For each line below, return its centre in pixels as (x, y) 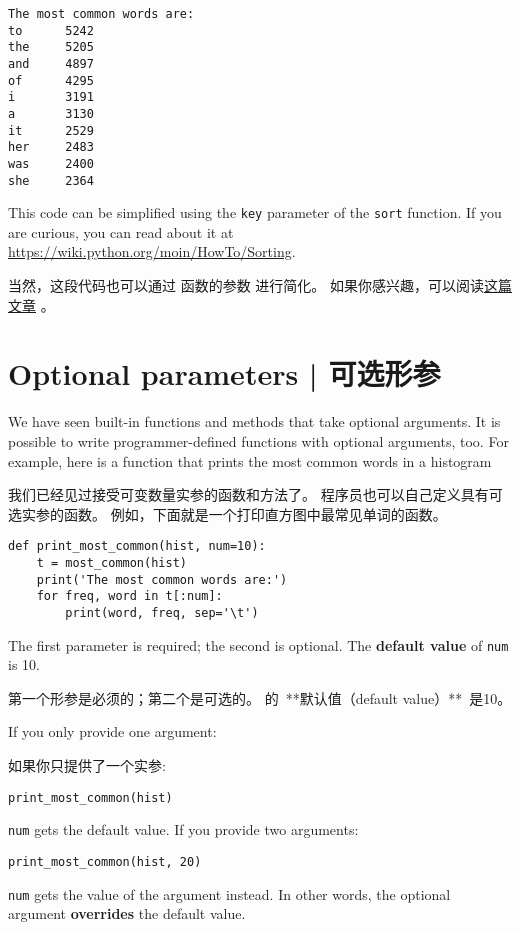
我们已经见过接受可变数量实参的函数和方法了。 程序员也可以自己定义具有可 (255, 494)
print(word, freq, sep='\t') (162, 612)
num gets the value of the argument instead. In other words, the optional (229, 893)
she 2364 (51, 180)
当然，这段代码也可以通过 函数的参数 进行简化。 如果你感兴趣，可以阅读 (246, 285)
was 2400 (51, 163)
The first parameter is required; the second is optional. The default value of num (258, 644)
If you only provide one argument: (112, 731)
